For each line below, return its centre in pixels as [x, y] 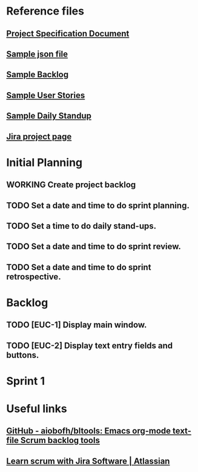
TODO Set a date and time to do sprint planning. [98, 205]
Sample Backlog [37, 75]
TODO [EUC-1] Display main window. [77, 325]
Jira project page [39, 137]
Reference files [45, 11]
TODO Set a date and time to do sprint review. [94, 247]
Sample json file [37, 54]
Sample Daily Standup [49, 116]
